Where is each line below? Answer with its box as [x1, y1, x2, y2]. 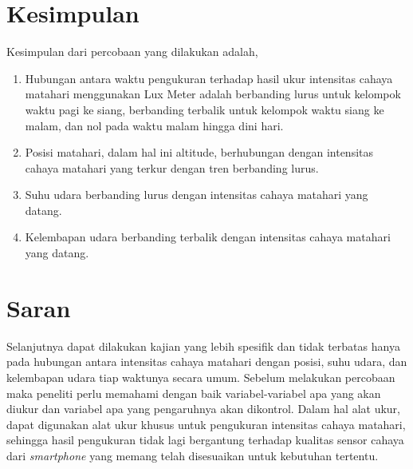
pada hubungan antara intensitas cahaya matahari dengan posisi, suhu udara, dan [6, 353, 407, 370]
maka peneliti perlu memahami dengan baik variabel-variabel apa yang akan [6, 384, 381, 401]
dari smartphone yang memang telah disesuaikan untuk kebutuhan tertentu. [6, 447, 379, 463]
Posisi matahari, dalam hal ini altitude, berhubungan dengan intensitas [25, 144, 374, 161]
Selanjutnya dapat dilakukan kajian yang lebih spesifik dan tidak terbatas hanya [6, 337, 400, 354]
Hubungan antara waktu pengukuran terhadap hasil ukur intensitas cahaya [25, 70, 393, 86]
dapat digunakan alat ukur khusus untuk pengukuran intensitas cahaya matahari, [6, 415, 406, 432]
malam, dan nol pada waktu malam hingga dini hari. [25, 117, 284, 133]
